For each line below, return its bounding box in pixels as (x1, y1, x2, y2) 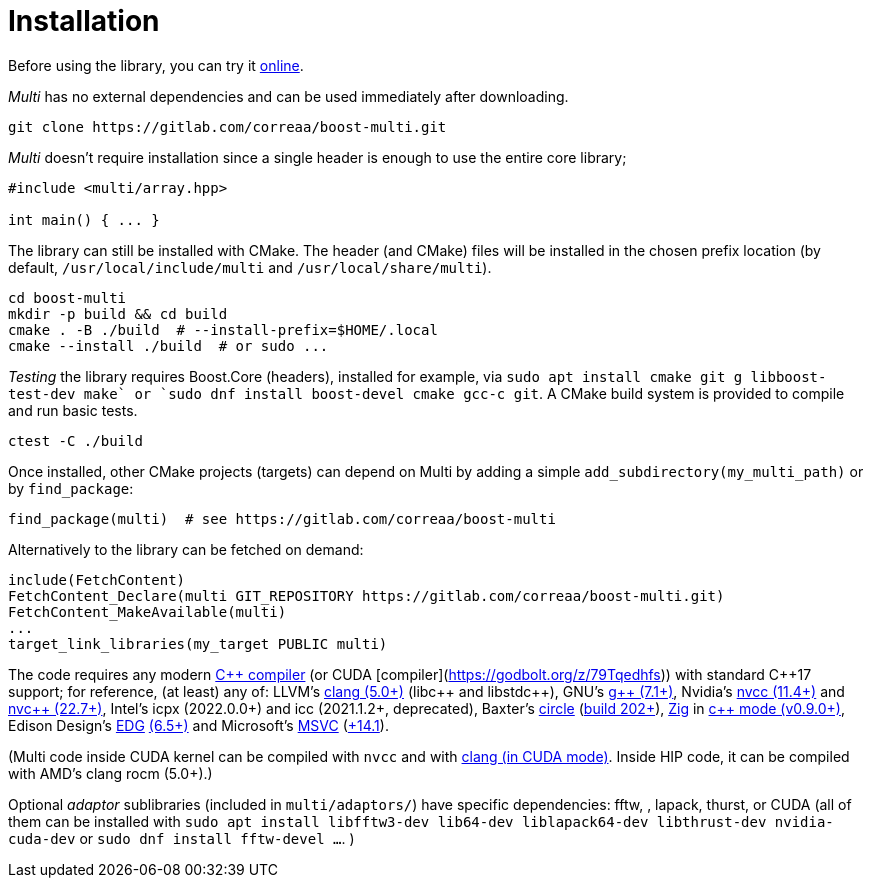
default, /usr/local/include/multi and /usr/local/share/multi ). (8, 258, 492, 276)
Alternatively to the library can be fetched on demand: (8, 540, 364, 558)
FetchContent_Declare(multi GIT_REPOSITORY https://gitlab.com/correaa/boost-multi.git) (8, 587, 725, 604)
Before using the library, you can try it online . (8, 56, 304, 74)
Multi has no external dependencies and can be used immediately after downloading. (8, 87, 569, 105)
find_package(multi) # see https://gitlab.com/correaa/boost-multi (8, 510, 556, 527)
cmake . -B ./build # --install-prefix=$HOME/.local (8, 321, 438, 338)
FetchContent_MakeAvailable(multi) (8, 603, 287, 620)
